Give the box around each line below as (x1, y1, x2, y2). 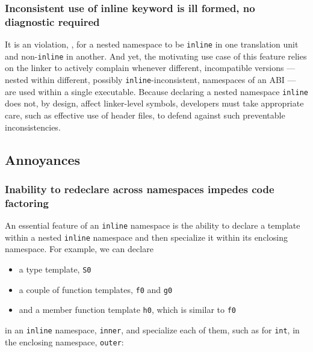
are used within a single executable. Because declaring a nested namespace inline (5, 85, 308, 97)
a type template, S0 (19, 262, 91, 275)
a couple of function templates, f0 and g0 (19, 283, 173, 295)
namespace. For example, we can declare (5, 242, 153, 255)
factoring (5, 195, 49, 210)
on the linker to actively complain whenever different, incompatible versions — (5, 61, 296, 74)
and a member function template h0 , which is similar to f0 (19, 303, 237, 316)
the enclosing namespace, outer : (5, 335, 124, 348)
